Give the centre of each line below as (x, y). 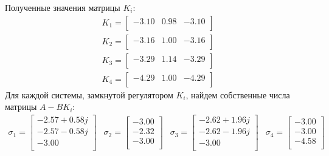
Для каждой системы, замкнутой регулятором (89, 94)
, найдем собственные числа (238, 94)
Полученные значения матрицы (63, 7)
